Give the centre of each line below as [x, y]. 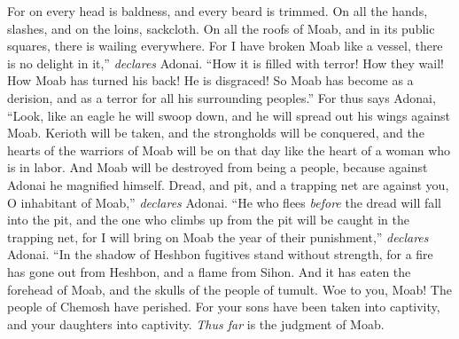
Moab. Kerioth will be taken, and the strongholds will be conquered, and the [216, 133]
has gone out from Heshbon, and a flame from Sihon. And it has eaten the [209, 271]
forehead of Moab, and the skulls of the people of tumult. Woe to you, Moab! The [229, 289]
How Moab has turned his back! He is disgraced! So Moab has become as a [210, 80]
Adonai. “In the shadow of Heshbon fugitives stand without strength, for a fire [220, 254]
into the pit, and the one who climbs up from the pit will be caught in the [208, 220]
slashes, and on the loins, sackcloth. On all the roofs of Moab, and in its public [221, 28]
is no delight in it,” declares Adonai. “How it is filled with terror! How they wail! [226, 63]
